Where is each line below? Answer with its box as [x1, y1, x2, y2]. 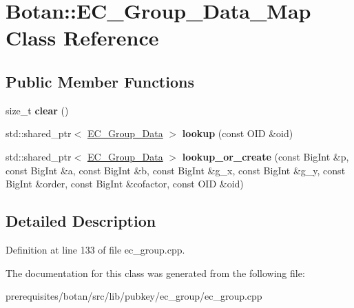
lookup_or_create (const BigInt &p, [182, 149, 349, 163]
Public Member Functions [6, 70, 194, 92]
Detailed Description [6, 210, 156, 232]
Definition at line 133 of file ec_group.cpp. [6, 242, 185, 256]
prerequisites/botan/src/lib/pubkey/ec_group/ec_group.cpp [6, 289, 262, 303]
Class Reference [6, 23, 159, 52]
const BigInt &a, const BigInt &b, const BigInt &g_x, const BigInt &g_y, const [6, 163, 346, 177]
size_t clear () [6, 103, 69, 117]
